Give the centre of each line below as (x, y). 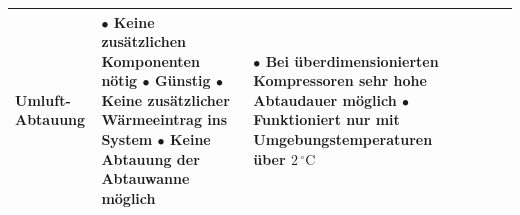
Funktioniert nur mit (326, 119)
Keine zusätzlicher (165, 99)
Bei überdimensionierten (352, 60)
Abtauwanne (145, 178)
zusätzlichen (143, 41)
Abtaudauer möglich (325, 99)
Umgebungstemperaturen (343, 139)
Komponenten (150, 60)
